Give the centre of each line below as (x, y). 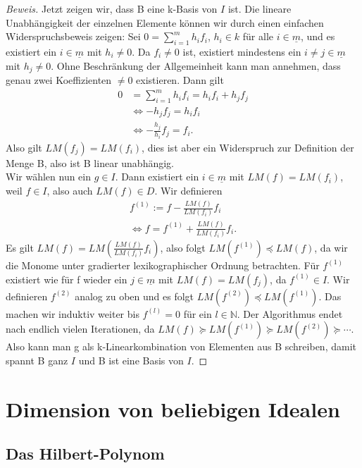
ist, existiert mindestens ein (242, 51)
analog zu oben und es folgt (135, 296)
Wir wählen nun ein (49, 177)
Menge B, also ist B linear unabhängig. (90, 162)
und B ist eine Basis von (131, 360)
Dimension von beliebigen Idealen (173, 408)
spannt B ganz (37, 360)
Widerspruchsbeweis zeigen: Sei (73, 36)
